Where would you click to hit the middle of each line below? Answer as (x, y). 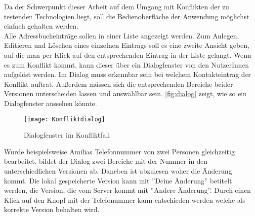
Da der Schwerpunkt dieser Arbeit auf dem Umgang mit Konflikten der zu (117, 6)
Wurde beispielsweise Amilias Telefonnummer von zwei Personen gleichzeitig (119, 151)
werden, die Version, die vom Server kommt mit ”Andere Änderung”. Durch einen (127, 190)
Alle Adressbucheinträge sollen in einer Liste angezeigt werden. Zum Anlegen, (122, 35)
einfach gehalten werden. (41, 26)
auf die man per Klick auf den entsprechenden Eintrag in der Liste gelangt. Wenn (128, 54)
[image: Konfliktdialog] (64, 119)
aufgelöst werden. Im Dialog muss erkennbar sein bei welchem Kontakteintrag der (127, 74)
